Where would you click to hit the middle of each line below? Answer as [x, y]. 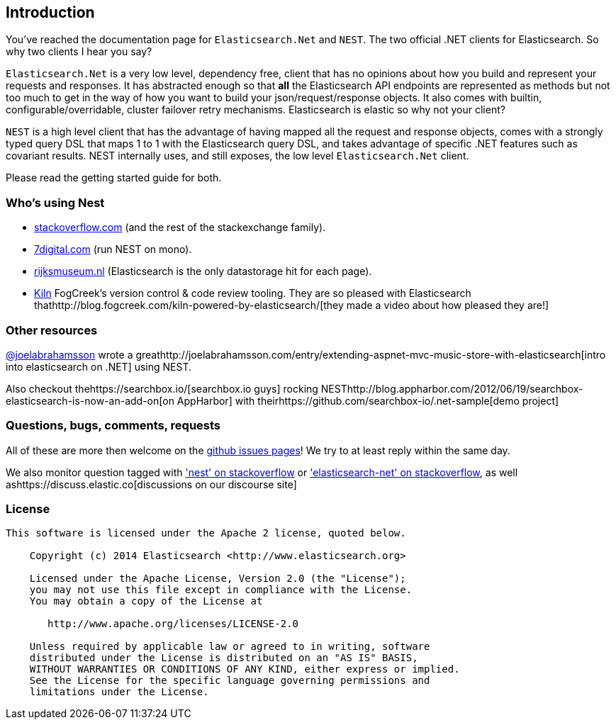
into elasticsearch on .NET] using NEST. [99, 366]
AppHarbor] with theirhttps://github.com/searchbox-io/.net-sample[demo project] [368, 400]
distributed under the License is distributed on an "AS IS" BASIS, [224, 658]
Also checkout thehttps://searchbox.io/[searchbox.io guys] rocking [162, 388]
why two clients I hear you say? [79, 52]
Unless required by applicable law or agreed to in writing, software [230, 647]
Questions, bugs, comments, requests [113, 426]
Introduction [50, 12]
